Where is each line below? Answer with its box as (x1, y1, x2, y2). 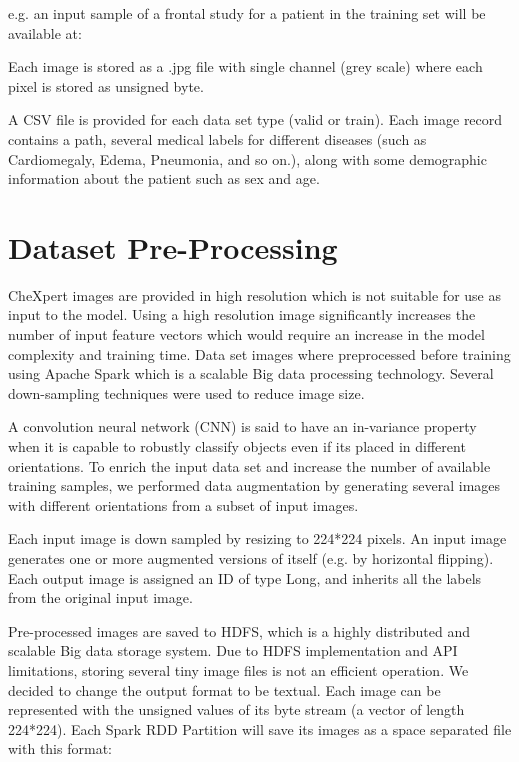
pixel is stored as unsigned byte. (8, 75, 204, 96)
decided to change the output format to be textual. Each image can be (8, 679, 441, 700)
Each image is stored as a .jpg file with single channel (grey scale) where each (8, 56, 483, 77)
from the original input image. (8, 587, 193, 608)
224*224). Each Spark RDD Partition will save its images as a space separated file (8, 718, 512, 739)
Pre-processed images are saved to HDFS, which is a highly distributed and (8, 620, 471, 641)
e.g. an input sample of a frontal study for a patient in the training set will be (8, 3, 486, 23)
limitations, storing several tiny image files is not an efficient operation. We (8, 659, 469, 680)
